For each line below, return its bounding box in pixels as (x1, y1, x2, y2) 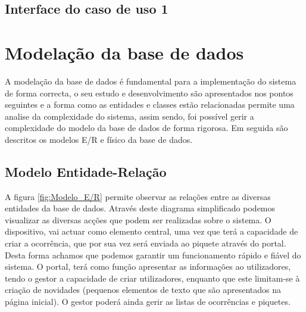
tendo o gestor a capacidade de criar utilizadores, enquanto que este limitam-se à (5, 272, 300, 284)
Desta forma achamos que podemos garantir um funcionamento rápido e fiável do (5, 248, 301, 261)
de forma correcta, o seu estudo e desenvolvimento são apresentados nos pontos (5, 86, 293, 99)
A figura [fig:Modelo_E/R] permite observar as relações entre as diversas (5, 190, 271, 202)
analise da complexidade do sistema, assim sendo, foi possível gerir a (5, 110, 254, 122)
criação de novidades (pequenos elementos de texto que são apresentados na (5, 283, 282, 296)
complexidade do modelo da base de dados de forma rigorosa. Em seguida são (5, 121, 288, 134)
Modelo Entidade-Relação (5, 162, 167, 180)
